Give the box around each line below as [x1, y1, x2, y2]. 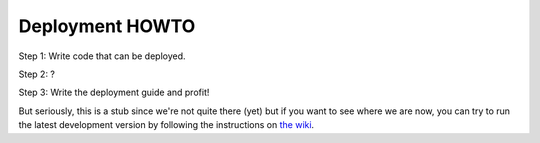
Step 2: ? [18, 68, 55, 80]
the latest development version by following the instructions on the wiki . [18, 119, 315, 131]
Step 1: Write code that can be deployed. [18, 50, 186, 62]
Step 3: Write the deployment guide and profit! [18, 86, 210, 99]
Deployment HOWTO [18, 15, 196, 37]
